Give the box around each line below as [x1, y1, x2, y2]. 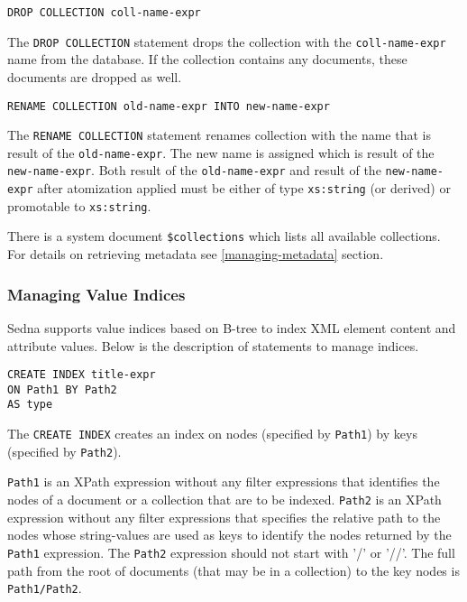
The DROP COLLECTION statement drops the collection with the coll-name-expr [7, 32, 446, 51]
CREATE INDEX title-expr [7, 368, 156, 382]
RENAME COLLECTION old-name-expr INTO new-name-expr [7, 99, 330, 113]
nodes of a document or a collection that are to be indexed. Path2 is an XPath [7, 490, 442, 509]
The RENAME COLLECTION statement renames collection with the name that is [7, 125, 431, 144]
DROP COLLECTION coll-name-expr [7, 6, 201, 19]
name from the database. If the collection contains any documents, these [7, 50, 407, 69]
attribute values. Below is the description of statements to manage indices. [7, 336, 419, 355]
